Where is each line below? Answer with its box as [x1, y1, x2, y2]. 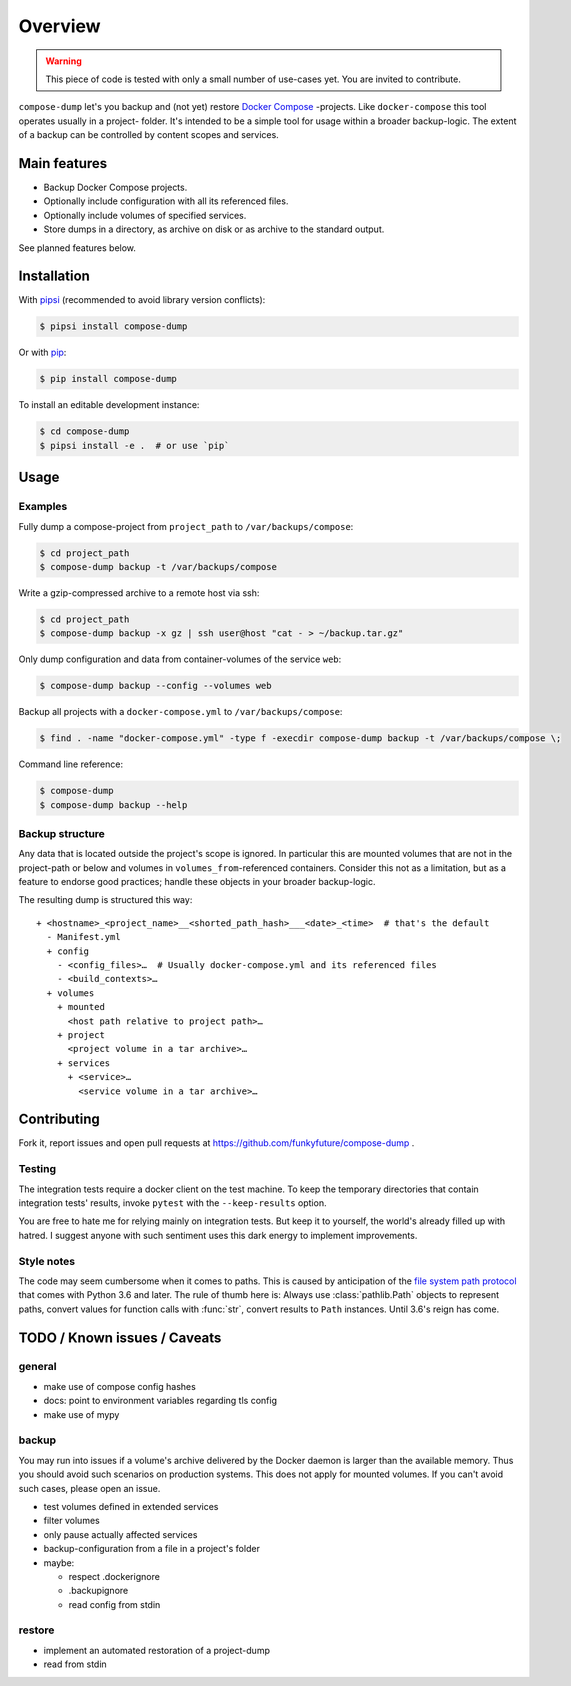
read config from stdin [68, 1598, 161, 1610]
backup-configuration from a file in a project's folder [43, 1543, 260, 1555]
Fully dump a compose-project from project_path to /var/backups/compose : [18, 520, 354, 532]
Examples [18, 500, 68, 514]
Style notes [18, 1254, 75, 1268]
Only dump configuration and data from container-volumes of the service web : [18, 653, 342, 665]
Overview [18, 15, 101, 37]
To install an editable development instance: [18, 399, 200, 411]
